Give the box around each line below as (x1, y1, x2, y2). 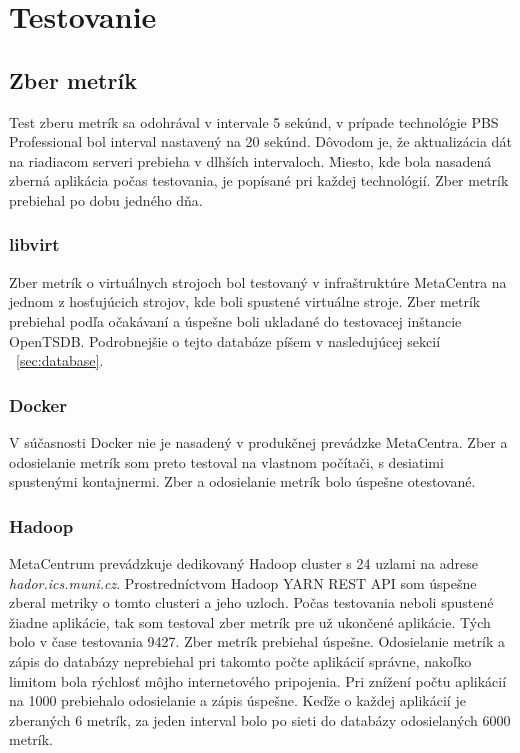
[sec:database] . (16, 350, 104, 371)
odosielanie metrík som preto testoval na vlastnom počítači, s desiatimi (9, 451, 444, 472)
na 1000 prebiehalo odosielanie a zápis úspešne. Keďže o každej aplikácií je (9, 690, 466, 711)
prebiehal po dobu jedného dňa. (9, 189, 203, 210)
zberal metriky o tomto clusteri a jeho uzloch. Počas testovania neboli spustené (9, 592, 494, 613)
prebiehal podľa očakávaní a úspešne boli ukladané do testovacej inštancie (9, 310, 462, 331)
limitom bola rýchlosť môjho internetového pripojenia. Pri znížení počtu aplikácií (9, 670, 507, 691)
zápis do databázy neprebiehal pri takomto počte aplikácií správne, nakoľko (9, 650, 472, 671)
